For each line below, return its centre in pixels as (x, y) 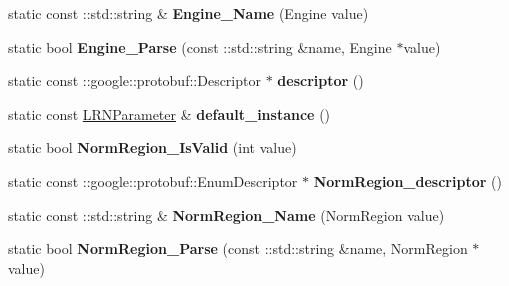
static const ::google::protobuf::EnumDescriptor (153, 180)
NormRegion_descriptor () (407, 180)
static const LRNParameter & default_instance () (169, 113)
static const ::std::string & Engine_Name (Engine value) (188, 13)
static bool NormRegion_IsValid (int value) (152, 147)
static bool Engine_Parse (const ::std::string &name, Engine (200, 46)
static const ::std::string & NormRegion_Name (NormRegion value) (226, 214)
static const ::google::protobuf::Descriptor (134, 80)
